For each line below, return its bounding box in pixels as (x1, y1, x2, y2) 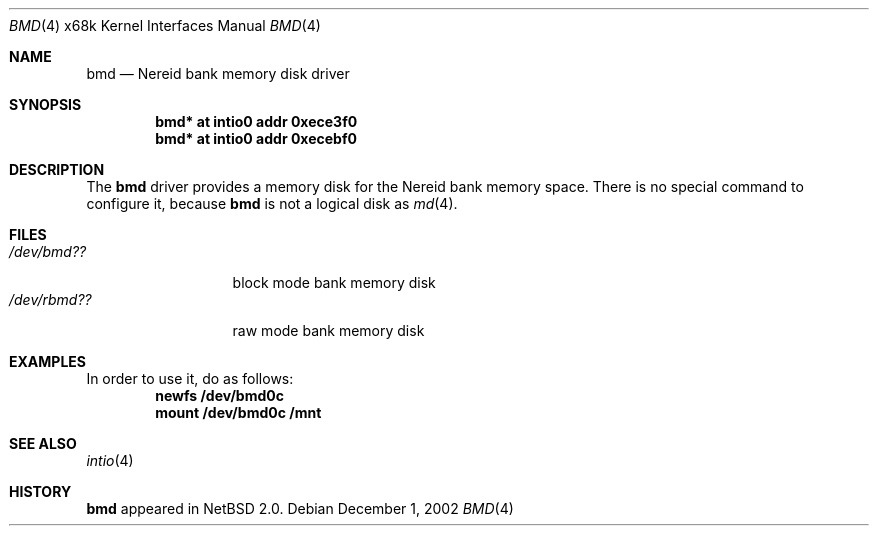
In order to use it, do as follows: (86, 370, 294, 387)
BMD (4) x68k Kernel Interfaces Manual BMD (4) (9, 17, 321, 34)
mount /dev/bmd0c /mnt (155, 404, 322, 421)
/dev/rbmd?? (9, 291, 92, 308)
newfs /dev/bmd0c (155, 387, 284, 404)
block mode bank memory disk (232, 274, 436, 291)
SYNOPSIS (9, 96, 82, 113)
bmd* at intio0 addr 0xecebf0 (155, 130, 357, 147)
